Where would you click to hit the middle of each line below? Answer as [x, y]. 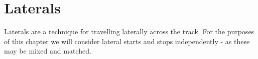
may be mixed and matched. [48, 51]
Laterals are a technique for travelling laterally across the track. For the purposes [129, 31]
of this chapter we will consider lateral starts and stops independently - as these [127, 41]
